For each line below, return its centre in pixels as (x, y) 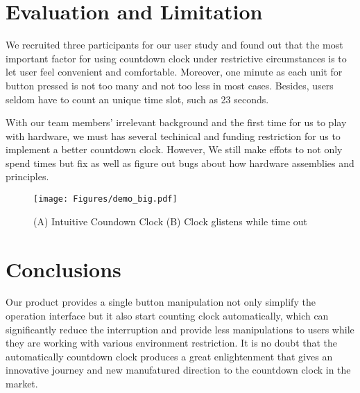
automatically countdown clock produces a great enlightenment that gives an (169, 356)
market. (22, 383)
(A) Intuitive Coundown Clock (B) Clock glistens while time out (171, 221)
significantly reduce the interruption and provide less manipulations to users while (180, 329)
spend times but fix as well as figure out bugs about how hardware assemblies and (180, 163)
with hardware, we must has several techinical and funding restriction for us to (173, 136)
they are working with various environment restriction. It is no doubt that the (172, 343)
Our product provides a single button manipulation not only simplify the (161, 302)
